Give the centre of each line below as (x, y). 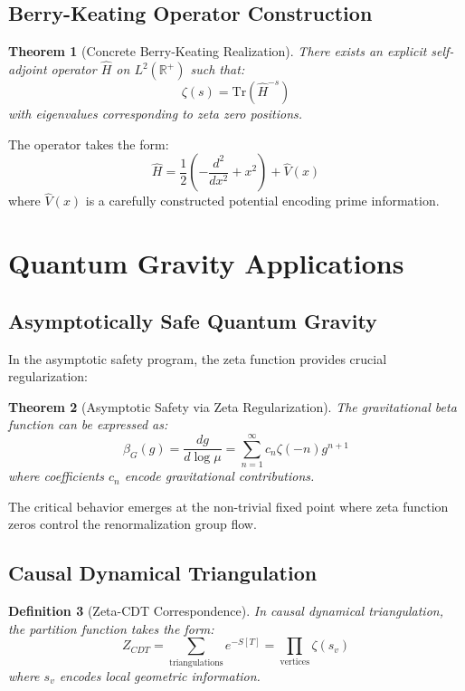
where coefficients (56, 476)
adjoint (28, 69)
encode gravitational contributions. (219, 476)
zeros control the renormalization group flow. (133, 524)
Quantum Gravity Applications (206, 263)
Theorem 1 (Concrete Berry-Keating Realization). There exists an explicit (218, 51)
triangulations (196, 662)
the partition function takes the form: (111, 628)
